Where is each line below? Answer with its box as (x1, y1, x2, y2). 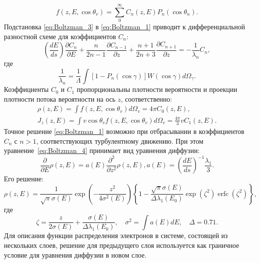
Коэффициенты (4, 84, 49, 94)
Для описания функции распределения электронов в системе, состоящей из (4, 230, 228, 241)
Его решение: (4, 174, 43, 184)
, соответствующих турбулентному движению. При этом (36, 135, 204, 146)
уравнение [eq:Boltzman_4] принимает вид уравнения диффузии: (4, 145, 200, 155)
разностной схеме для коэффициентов (4, 31, 116, 41)
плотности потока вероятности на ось (4, 93, 116, 104)
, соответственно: (121, 93, 172, 104)
